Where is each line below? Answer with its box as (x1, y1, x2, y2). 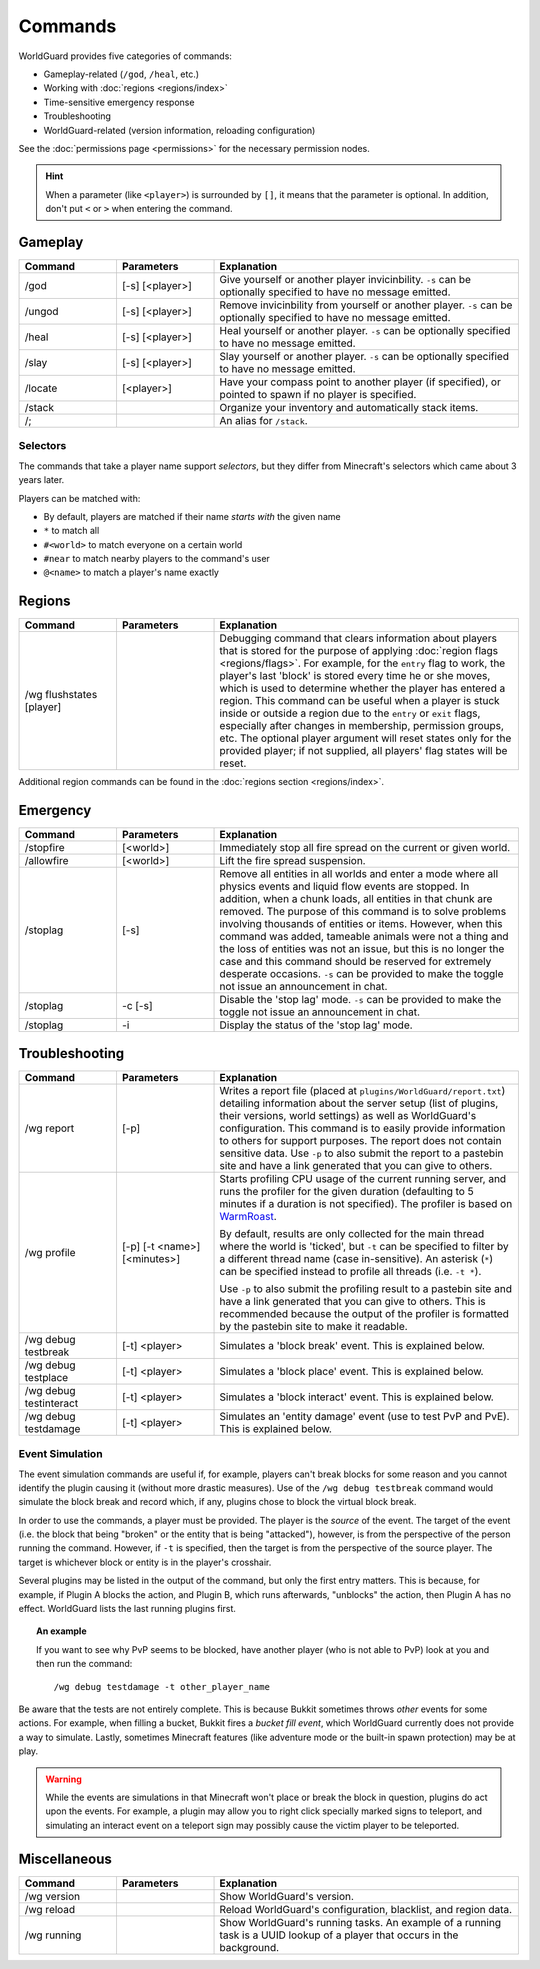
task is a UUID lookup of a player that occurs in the (219, 1928, 459, 1942)
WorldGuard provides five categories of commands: (18, 50, 232, 62)
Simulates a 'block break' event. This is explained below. (219, 1338, 485, 1352)
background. (219, 1940, 280, 1954)
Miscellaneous (18, 1850, 112, 1867)
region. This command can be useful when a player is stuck (219, 694, 500, 708)
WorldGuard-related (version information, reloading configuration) (43, 124, 316, 136)
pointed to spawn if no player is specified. (219, 387, 417, 401)
